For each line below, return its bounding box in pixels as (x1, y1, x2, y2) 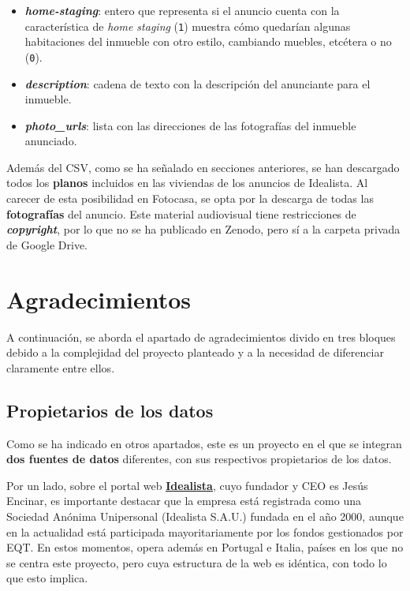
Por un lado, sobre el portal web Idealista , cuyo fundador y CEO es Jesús (6, 477, 368, 493)
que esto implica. (6, 570, 88, 586)
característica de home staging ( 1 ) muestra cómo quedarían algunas (24, 17, 351, 34)
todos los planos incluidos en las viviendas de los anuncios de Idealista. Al (6, 174, 368, 191)
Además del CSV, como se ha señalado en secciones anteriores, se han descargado (6, 159, 400, 175)
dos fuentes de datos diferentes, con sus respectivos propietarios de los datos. (6, 451, 392, 467)
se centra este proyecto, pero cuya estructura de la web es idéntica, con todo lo (6, 554, 387, 570)
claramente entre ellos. (6, 359, 115, 376)
